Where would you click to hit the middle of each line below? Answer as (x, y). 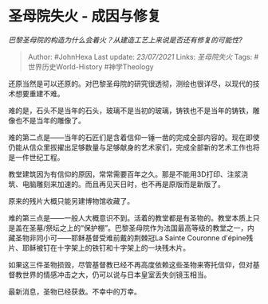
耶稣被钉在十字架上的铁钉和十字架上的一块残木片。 (106, 247)
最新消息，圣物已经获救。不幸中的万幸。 (75, 291)
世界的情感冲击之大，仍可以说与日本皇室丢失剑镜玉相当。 (116, 275)
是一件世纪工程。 (36, 157)
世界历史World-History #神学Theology (91, 66)
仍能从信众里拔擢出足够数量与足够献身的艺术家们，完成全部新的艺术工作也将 (134, 147)
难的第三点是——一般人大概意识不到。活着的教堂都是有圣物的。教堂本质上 (130, 218)
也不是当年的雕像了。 (50, 120)
